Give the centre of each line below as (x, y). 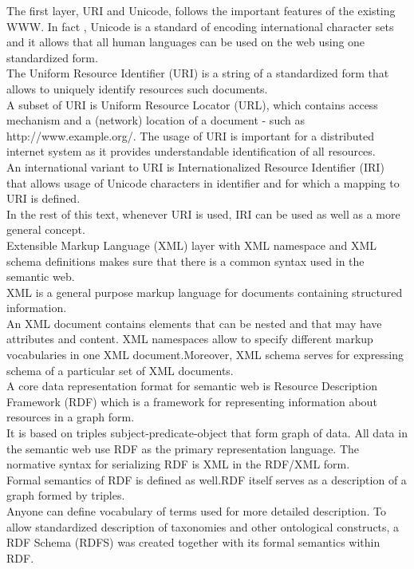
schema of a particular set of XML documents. (120, 370)
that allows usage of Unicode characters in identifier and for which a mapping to (203, 182)
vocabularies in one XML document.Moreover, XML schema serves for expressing (205, 355)
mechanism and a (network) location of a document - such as (156, 120)
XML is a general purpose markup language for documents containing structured (205, 292)
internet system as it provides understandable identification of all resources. (191, 151)
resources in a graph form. (71, 417)
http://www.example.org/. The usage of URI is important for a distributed (191, 135)
